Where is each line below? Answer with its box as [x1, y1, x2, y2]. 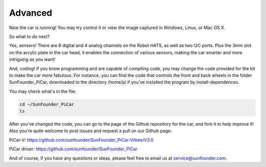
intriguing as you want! [9, 57, 56, 63]
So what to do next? [9, 33, 50, 39]
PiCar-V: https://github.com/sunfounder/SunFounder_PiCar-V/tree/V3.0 [9, 137, 154, 143]
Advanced [9, 7, 53, 18]
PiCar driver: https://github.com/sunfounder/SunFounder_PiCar [9, 146, 137, 152]
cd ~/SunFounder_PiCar [19, 101, 74, 107]
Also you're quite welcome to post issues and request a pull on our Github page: [9, 128, 172, 134]
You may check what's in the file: [9, 88, 76, 94]
